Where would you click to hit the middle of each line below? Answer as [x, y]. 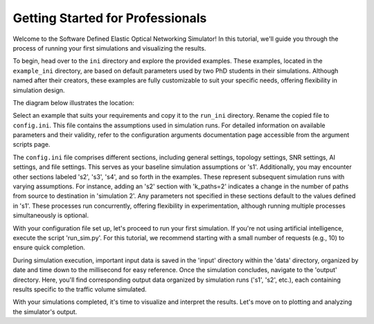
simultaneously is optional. [51, 215]
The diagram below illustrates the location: [73, 102]
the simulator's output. [45, 312]
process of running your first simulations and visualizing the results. [109, 48]
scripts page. [32, 145]
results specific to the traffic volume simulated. [80, 289]
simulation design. [39, 90]
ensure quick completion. [49, 247]
